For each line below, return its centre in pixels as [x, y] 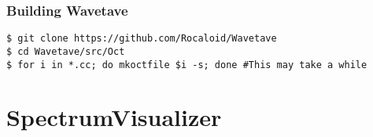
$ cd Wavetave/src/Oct [66, 51]
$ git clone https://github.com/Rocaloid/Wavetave [142, 39]
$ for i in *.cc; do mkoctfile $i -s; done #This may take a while [187, 65]
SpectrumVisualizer [114, 117]
